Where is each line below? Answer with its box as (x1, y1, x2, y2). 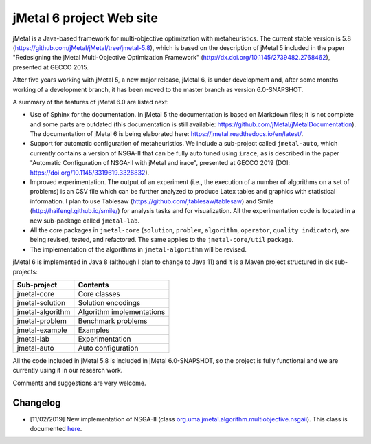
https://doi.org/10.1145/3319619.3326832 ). (30, 168, 150, 177)
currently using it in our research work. (12, 366, 123, 375)
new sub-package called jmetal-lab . (30, 217, 140, 225)
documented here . (30, 425, 82, 432)
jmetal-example (16, 325, 68, 335)
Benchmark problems (78, 316, 148, 326)
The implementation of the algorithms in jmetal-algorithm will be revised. (30, 245, 247, 254)
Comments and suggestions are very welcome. (12, 379, 147, 387)
